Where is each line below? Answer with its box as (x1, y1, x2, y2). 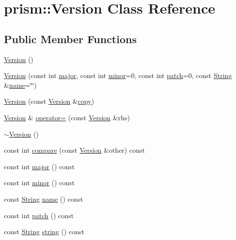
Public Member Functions (4, 31, 137, 46)
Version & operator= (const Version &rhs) (4, 112, 130, 122)
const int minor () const (4, 177, 75, 188)
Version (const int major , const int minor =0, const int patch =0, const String (4, 70, 232, 80)
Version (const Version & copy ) (4, 96, 94, 106)
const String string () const (4, 226, 85, 237)
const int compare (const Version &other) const (4, 145, 145, 155)
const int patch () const (4, 210, 74, 220)
